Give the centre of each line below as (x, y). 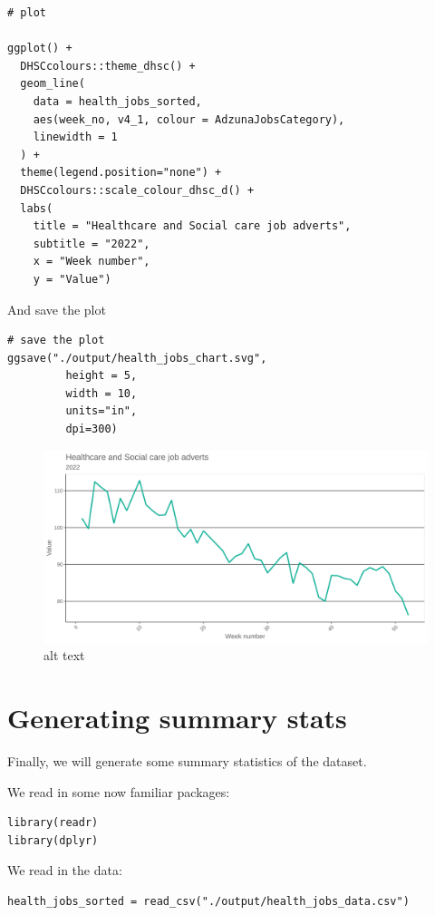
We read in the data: (65, 870)
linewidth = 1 (75, 137)
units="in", (101, 411)
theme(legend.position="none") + (121, 173)
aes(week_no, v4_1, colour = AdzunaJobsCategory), (189, 119)
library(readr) (53, 823)
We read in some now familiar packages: (119, 791)
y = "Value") (72, 279)
